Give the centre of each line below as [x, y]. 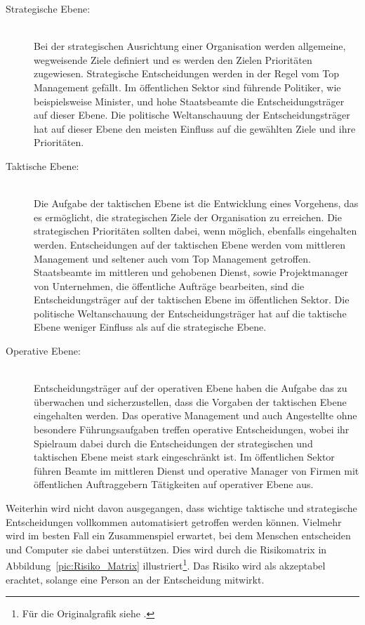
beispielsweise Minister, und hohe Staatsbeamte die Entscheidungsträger [189, 101]
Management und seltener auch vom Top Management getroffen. [172, 258]
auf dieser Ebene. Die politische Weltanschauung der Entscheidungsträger [192, 115]
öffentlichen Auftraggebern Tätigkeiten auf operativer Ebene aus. [174, 484]
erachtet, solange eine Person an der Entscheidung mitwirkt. [135, 579]
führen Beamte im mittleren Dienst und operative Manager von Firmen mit [197, 470]
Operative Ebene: [43, 351]
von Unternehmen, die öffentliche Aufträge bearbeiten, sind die [169, 285]
